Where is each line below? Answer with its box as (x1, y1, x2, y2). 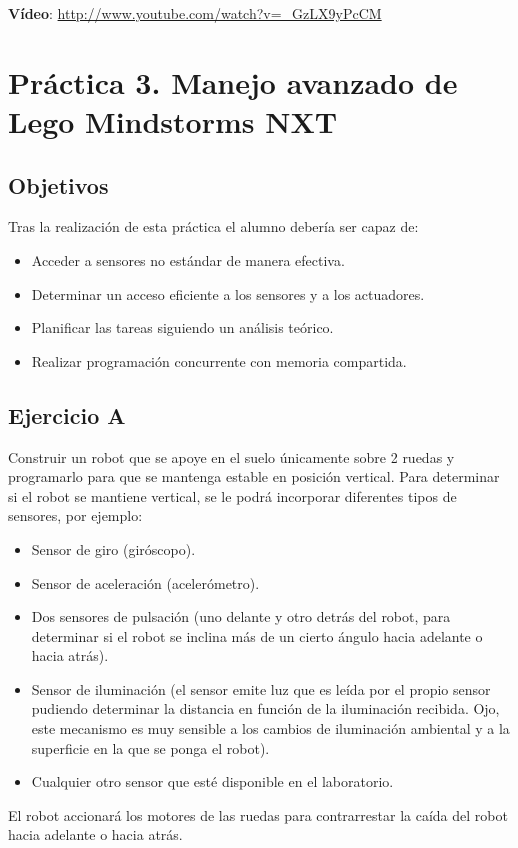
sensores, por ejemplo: (8, 505, 143, 526)
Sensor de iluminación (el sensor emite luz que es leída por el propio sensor (31, 678, 491, 699)
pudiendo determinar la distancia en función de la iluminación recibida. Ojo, (31, 698, 500, 719)
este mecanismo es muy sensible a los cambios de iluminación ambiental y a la (31, 718, 510, 739)
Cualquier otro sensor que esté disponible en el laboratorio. (31, 771, 394, 792)
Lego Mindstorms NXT (8, 100, 338, 141)
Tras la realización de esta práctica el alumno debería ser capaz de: (8, 216, 419, 237)
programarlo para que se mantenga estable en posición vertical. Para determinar (8, 466, 500, 487)
